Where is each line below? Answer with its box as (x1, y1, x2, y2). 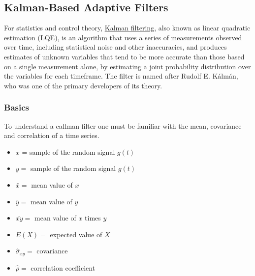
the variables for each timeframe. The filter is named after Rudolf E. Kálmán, (4, 71, 238, 81)
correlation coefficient (31, 262, 96, 273)
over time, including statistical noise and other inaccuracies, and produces (4, 42, 227, 52)
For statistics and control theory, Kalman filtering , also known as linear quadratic (4, 23, 251, 33)
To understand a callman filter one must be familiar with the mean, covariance (4, 120, 242, 131)
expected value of (50, 229, 102, 239)
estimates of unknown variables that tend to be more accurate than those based (4, 51, 245, 61)
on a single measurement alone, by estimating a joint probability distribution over (4, 61, 251, 71)
